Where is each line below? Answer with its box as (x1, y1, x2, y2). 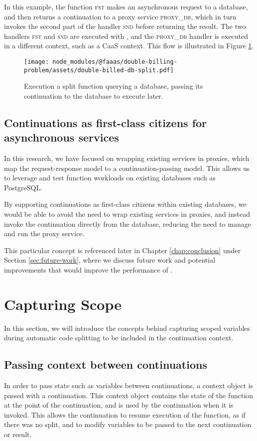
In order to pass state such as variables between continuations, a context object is (4, 380, 254, 391)
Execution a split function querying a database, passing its (24, 81, 203, 91)
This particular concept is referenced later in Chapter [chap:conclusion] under (4, 245, 241, 255)
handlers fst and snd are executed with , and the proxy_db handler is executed (4, 30, 249, 41)
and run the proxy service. (4, 228, 85, 239)
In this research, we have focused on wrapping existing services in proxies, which (4, 153, 250, 163)
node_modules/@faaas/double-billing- (52, 58, 177, 65)
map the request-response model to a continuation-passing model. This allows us (4, 162, 250, 173)
